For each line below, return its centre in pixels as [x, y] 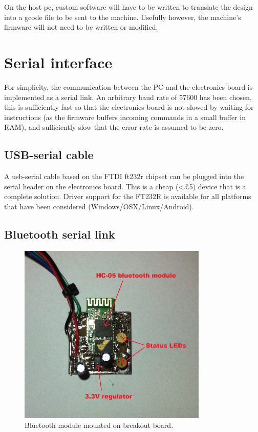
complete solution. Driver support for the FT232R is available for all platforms [128, 196]
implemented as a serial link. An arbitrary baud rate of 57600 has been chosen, [128, 97]
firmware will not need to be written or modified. [81, 27]
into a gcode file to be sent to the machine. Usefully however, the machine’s [123, 17]
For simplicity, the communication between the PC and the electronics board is [128, 86]
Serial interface [58, 62]
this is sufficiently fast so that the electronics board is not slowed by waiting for [129, 107]
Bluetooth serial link [60, 234]
